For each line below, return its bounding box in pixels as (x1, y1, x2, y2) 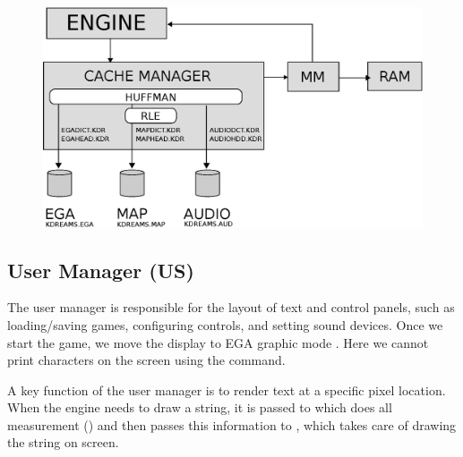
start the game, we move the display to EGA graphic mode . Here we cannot (7, 333, 429, 351)
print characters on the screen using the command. (7, 351, 286, 369)
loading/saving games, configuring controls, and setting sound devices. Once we (7, 315, 443, 334)
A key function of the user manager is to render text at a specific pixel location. (7, 380, 446, 399)
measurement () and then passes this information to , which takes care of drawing (7, 415, 457, 434)
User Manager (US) (7, 256, 194, 284)
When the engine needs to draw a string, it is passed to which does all (7, 398, 392, 417)
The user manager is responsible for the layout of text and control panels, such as (7, 298, 455, 317)
